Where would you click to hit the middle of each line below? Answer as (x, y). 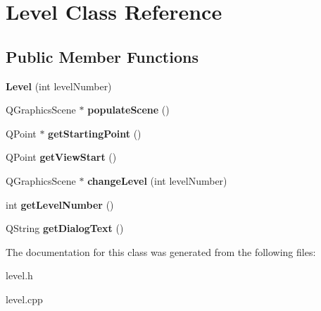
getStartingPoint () (95, 133)
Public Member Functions (102, 56)
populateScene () (128, 110)
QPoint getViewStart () (61, 157)
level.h (19, 275)
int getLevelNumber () (60, 204)
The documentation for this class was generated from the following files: (161, 251)
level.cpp (24, 299)
